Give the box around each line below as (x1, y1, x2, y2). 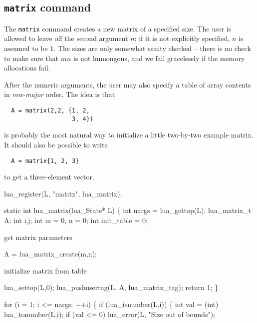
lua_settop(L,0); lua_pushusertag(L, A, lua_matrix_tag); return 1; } (4, 282, 219, 292)
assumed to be (4, 43, 48, 53)
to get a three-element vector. (4, 171, 94, 182)
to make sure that (4, 52, 58, 63)
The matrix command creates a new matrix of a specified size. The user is (4, 23, 232, 33)
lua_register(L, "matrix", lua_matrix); (4, 188, 122, 198)
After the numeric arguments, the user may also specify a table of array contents (4, 79, 251, 89)
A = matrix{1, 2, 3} (11, 157, 79, 164)
